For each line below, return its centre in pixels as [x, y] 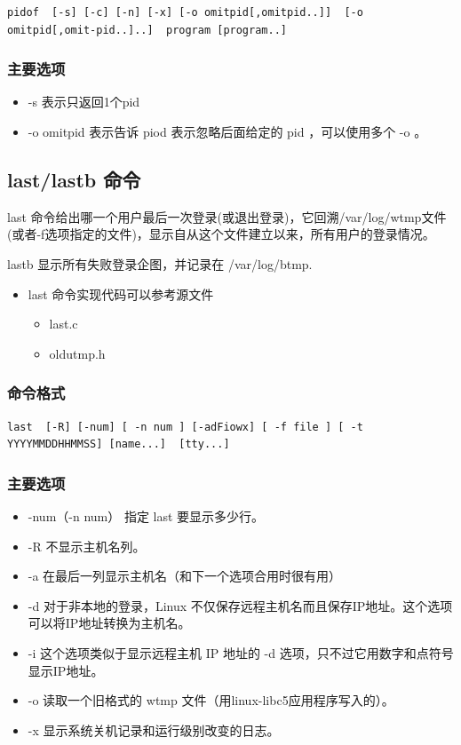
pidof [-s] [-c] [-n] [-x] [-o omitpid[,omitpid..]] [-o [185, 12]
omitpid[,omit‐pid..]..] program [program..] [147, 30]
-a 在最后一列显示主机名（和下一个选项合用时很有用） [185, 576]
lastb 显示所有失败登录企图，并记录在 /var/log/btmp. [160, 263]
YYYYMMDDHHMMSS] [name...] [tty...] [119, 444]
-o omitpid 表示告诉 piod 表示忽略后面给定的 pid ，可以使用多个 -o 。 [227, 131]
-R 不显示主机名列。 [87, 546]
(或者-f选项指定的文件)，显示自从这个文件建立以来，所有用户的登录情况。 [221, 234]
